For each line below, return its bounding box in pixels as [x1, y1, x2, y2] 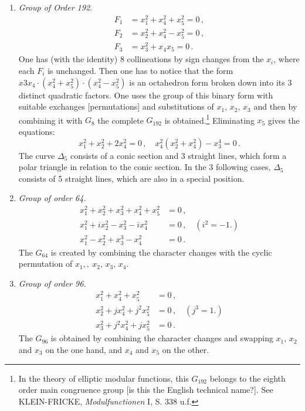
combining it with [18, 114, 83, 126]
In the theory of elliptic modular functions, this [18, 372, 189, 384]
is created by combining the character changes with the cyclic [50, 246, 272, 258]
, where [273, 53, 300, 65]
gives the [267, 114, 300, 126]
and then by [253, 100, 297, 113]
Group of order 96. [18, 277, 86, 289]
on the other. [162, 343, 209, 355]
